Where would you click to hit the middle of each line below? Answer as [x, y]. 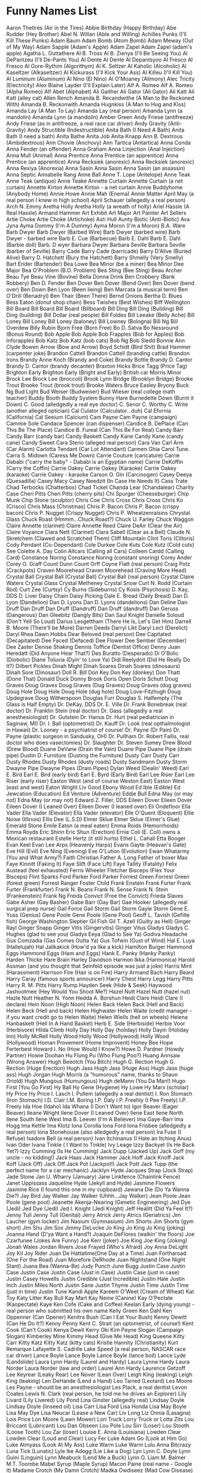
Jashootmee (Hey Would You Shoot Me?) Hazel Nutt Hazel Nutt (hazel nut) [98, 991]
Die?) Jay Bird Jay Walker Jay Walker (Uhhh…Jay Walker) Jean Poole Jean [98, 1195]
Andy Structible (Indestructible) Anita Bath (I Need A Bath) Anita [106, 130]
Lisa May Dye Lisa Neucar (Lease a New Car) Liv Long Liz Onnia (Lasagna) [99, 1412]
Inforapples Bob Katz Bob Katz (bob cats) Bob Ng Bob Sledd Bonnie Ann [96, 340]
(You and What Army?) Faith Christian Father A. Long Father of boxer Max [97, 857]
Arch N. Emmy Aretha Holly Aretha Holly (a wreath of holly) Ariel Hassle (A [98, 206]
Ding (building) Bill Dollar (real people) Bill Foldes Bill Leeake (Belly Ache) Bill [100, 315]
